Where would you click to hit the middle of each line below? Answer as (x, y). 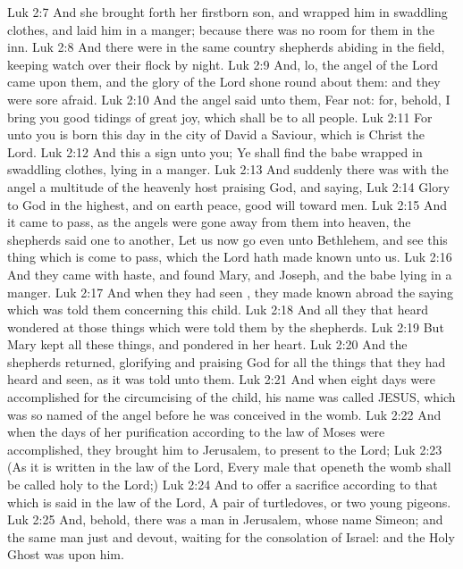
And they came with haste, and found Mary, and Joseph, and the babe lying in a (230, 274)
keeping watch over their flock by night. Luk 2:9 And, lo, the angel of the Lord (223, 64)
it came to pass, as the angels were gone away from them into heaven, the (209, 222)
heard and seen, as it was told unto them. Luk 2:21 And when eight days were (221, 379)
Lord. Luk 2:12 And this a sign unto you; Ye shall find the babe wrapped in (215, 151)
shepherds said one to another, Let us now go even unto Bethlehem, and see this (227, 239)
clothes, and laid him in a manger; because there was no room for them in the (221, 29)
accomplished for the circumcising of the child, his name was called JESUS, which (231, 397)
